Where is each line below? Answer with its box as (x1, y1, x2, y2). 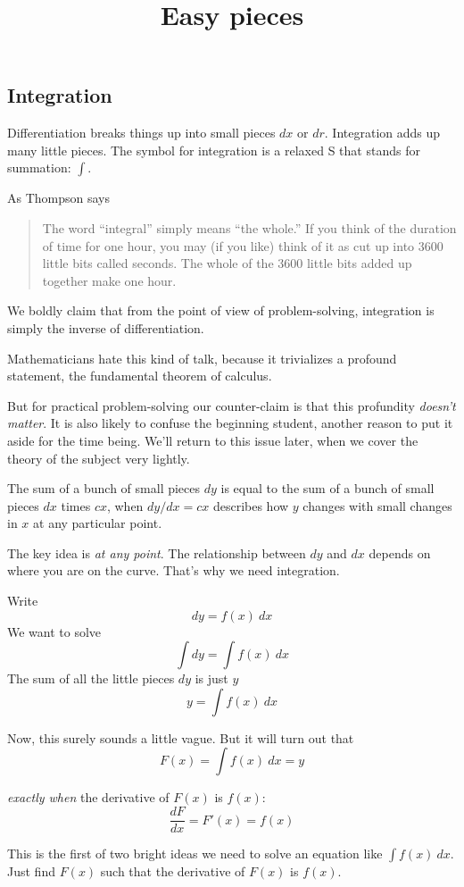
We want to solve (7, 622, 102, 640)
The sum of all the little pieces (7, 669, 175, 688)
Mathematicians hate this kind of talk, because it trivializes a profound (7, 348, 397, 367)
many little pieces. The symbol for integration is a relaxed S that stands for (7, 140, 420, 159)
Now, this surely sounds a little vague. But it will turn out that (7, 728, 354, 747)
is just (195, 669, 228, 688)
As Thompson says (7, 188, 111, 207)
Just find (7, 862, 55, 881)
